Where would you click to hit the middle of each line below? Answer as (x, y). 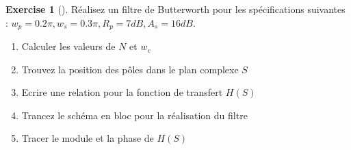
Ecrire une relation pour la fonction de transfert (122, 92)
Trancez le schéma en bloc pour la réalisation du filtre (134, 115)
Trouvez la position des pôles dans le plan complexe (130, 69)
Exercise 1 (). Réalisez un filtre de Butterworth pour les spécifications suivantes (175, 9)
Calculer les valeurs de (68, 46)
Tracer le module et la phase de (88, 138)
